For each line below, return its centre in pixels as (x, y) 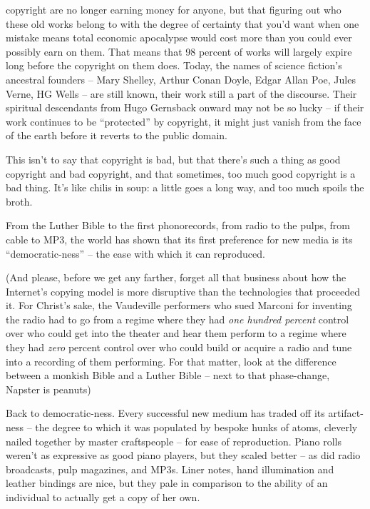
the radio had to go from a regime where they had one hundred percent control (178, 319)
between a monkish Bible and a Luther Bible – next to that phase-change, (168, 375)
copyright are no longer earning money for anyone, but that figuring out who (174, 9)
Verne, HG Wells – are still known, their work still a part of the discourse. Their (181, 93)
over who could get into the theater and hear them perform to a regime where (176, 333)
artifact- (346, 413)
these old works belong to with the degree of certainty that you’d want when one (183, 23)
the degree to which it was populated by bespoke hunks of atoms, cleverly (196, 427)
